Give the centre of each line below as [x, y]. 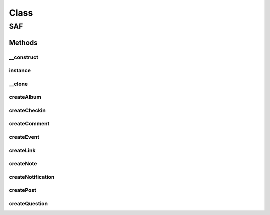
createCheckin [27, 110]
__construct [24, 57]
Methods [23, 43]
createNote [23, 164]
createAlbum [25, 97]
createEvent [24, 137]
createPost [23, 190]
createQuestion [29, 203]
